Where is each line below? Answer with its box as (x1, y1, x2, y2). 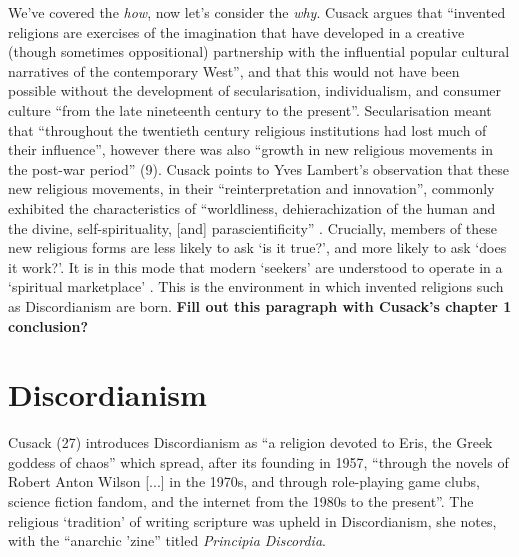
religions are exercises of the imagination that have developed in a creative (8, 21, 465, 42)
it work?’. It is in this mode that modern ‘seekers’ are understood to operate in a (8, 256, 503, 277)
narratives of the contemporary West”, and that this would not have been (8, 60, 460, 81)
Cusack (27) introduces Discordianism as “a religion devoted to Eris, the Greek (8, 432, 493, 453)
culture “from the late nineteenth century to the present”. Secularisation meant (8, 99, 492, 120)
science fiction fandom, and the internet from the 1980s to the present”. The (8, 491, 474, 511)
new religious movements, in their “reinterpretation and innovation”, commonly (8, 178, 495, 199)
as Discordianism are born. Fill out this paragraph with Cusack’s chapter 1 (8, 295, 512, 316)
